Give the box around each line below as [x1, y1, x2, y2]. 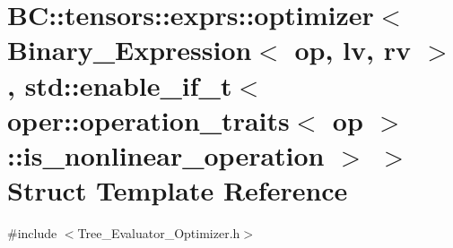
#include [7, 224, 57, 243]
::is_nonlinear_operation [7, 136, 325, 173]
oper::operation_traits [7, 101, 290, 138]
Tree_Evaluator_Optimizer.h [77, 224, 240, 243]
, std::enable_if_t [7, 66, 232, 103]
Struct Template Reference [7, 172, 348, 209]
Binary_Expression [7, 31, 252, 68]
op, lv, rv [294, 31, 411, 68]
